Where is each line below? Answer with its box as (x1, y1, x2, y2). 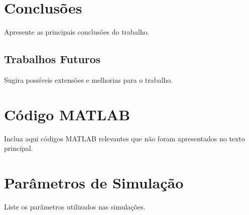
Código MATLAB (4, 104, 131, 124)
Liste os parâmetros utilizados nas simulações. (4, 201, 146, 211)
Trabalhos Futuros (4, 51, 101, 67)
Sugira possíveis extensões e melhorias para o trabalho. (4, 74, 173, 85)
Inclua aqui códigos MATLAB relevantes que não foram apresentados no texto (4, 133, 245, 143)
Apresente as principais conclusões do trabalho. (4, 27, 150, 37)
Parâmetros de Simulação (4, 172, 184, 193)
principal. (4, 143, 33, 153)
